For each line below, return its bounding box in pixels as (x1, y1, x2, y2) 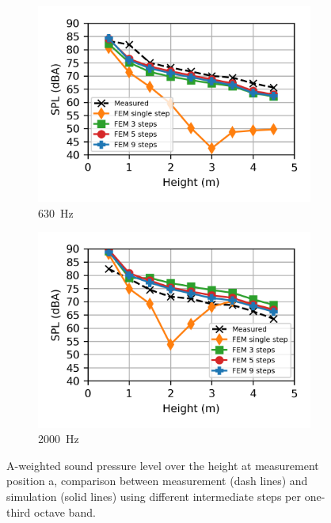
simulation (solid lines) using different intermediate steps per (6, 488, 301, 505)
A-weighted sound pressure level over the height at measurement (6, 457, 319, 473)
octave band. (34, 503, 96, 520)
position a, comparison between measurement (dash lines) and (6, 472, 308, 489)
